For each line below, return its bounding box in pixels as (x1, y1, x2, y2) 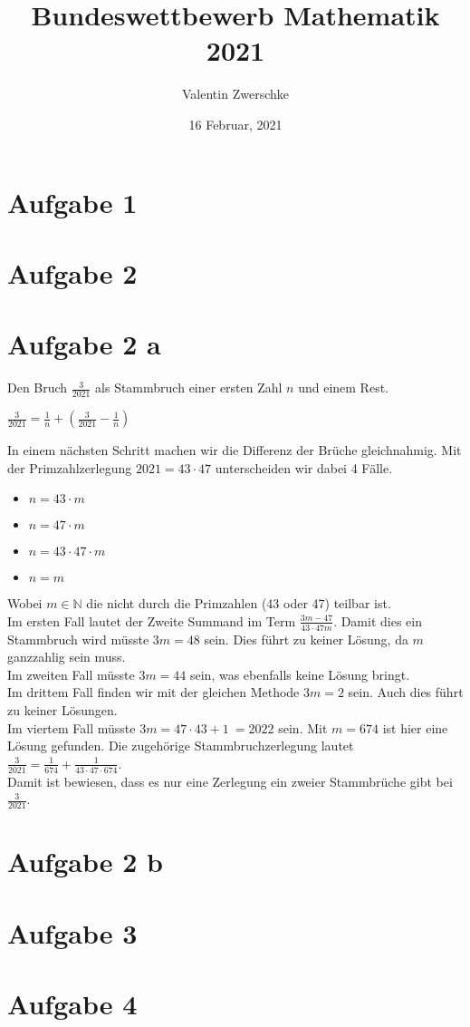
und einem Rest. (298, 378, 388, 397)
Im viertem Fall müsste (7, 718, 136, 737)
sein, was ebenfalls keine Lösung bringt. (189, 664, 410, 683)
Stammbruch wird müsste (7, 629, 149, 648)
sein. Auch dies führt (348, 683, 464, 702)
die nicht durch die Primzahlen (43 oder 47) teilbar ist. (86, 594, 391, 613)
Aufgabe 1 (7, 183, 138, 220)
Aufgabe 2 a (7, 325, 161, 363)
